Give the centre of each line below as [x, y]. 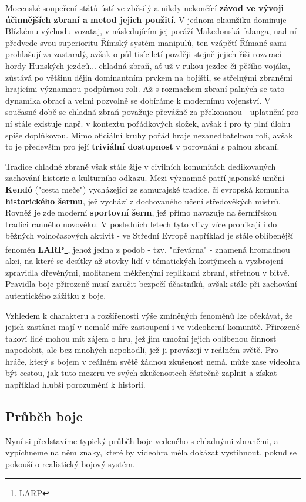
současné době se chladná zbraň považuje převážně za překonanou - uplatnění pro [152, 112]
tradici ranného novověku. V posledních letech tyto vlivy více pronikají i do [141, 224]
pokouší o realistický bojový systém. [70, 464]
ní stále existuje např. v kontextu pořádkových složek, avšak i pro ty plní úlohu [148, 123]
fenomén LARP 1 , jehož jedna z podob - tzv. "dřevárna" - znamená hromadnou [148, 248]
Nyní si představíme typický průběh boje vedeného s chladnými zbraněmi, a [142, 440]
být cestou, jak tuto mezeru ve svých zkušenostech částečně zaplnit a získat [141, 373]
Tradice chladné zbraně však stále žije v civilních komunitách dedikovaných [141, 166]
